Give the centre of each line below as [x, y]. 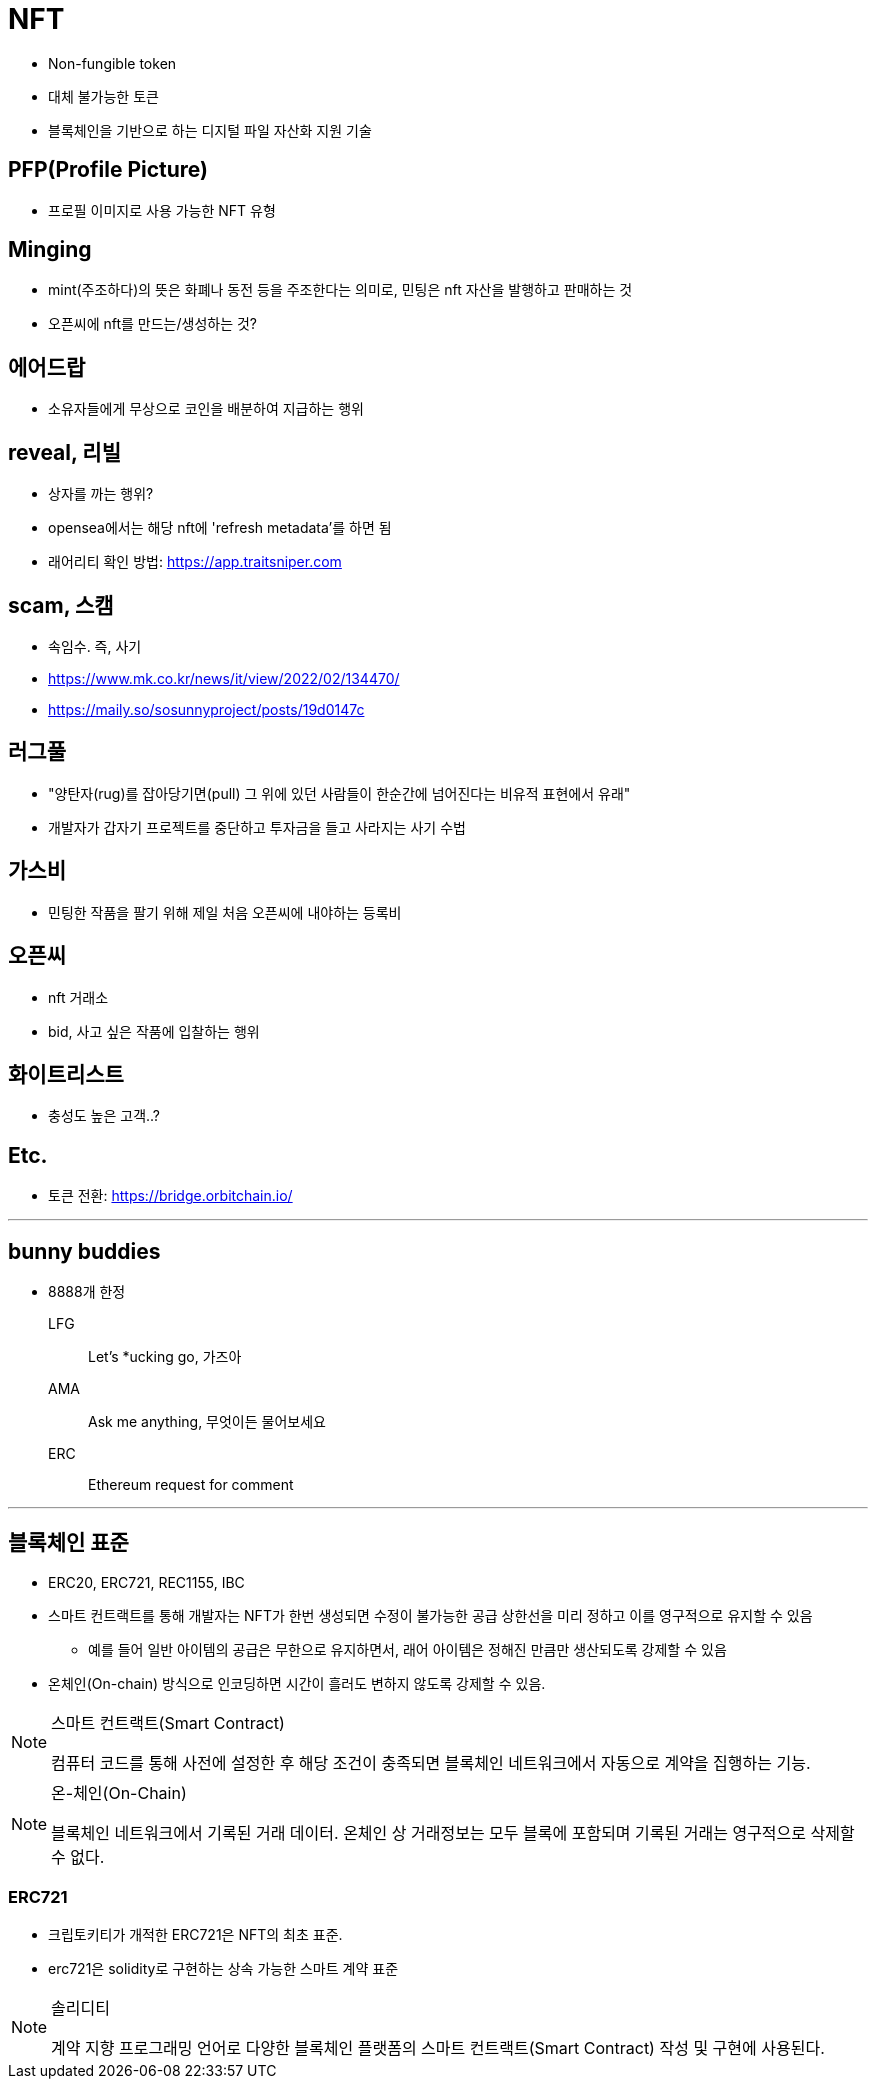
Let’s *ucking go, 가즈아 [165, 1357]
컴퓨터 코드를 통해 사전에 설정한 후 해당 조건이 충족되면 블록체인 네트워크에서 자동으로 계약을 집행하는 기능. [431, 1762]
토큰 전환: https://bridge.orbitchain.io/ [170, 1196]
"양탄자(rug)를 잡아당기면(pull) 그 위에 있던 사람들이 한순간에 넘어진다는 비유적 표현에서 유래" [339, 793]
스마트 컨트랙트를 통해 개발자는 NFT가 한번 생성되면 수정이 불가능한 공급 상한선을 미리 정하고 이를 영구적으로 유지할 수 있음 [430, 1615]
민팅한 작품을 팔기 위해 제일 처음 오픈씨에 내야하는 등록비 [225, 912]
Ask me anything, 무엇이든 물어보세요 [207, 1422]
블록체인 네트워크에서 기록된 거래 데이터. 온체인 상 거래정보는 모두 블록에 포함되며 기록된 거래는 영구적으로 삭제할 [453, 1832]
